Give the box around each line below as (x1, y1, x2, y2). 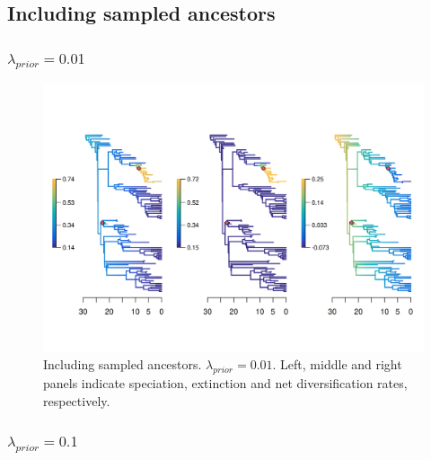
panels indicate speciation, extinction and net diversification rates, (43, 374, 408, 393)
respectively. (43, 391, 110, 410)
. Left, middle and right (272, 355, 402, 374)
